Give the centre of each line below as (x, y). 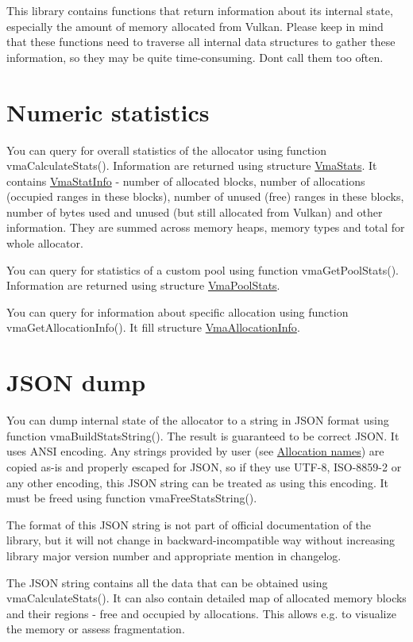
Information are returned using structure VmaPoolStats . (143, 285)
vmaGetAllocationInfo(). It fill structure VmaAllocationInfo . (153, 327)
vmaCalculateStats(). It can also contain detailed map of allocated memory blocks (206, 598)
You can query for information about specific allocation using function (178, 311)
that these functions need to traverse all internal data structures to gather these (201, 42)
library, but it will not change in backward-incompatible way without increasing (201, 540)
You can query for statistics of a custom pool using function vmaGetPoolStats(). (203, 269)
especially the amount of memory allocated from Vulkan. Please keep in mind (195, 26)
